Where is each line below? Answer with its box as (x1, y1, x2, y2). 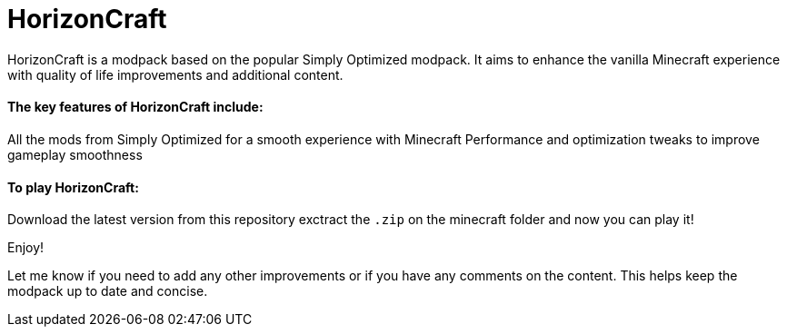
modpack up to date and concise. (7, 283, 208, 300)
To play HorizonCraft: (7, 179, 139, 195)
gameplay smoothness (7, 146, 143, 162)
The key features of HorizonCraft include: (7, 99, 264, 115)
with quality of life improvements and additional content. (7, 66, 344, 83)
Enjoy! (7, 240, 45, 256)
